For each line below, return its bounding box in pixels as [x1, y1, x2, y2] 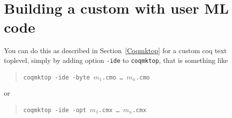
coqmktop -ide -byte [23, 74, 90, 81]
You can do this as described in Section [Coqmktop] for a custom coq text [4, 45, 227, 56]
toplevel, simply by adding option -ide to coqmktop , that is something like [4, 55, 228, 65]
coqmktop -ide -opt [23, 106, 86, 114]
